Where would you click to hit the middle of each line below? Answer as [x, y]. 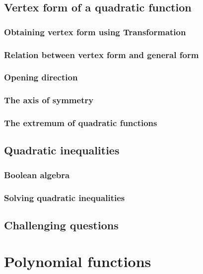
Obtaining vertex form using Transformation [95, 32]
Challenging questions [61, 225]
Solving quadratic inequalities [65, 197]
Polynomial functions [78, 261]
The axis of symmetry [49, 100]
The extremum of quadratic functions [81, 123]
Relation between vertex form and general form [101, 54]
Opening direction [41, 77]
